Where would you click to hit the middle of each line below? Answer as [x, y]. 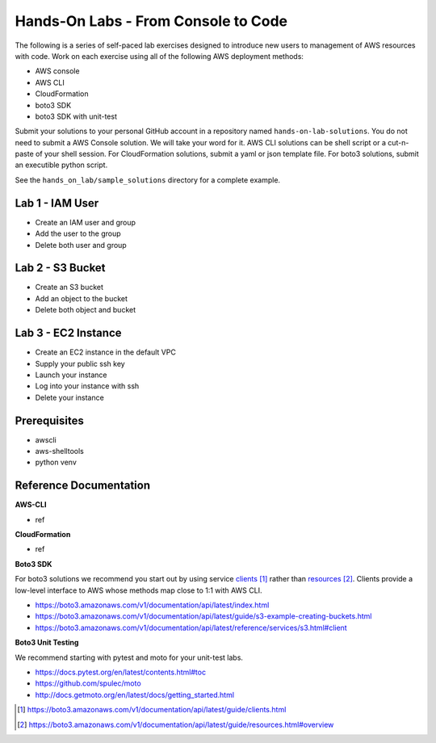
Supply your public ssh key [80, 363]
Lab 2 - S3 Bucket [60, 268]
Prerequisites [49, 420]
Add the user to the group [78, 233]
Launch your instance [71, 375]
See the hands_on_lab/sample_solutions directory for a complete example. [148, 180]
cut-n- [398, 142]
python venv [56, 462]
